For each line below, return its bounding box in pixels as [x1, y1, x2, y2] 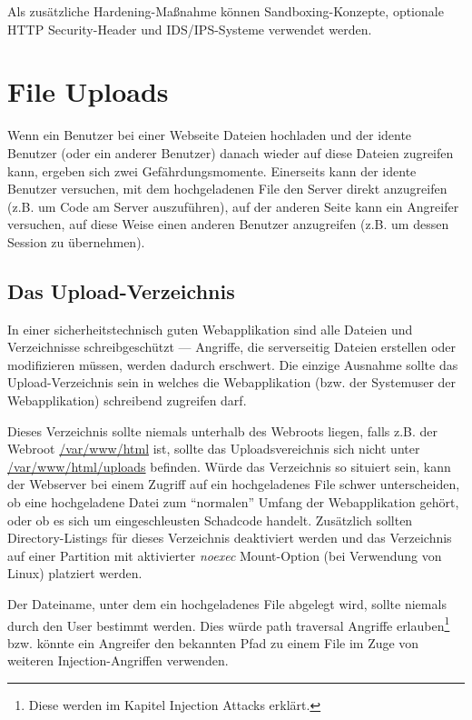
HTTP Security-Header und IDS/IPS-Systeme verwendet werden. [7, 19, 372, 38]
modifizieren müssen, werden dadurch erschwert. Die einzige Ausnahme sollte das [7, 355, 458, 374]
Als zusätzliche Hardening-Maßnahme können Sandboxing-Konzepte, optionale [7, 2, 444, 20]
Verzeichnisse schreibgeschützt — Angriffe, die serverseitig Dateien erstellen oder [7, 337, 457, 356]
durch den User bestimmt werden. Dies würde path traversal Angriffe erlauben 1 [7, 613, 450, 635]
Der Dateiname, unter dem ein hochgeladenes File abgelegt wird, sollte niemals [7, 594, 447, 613]
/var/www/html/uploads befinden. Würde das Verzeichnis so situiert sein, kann [7, 456, 451, 475]
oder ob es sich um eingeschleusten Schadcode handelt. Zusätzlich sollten [7, 510, 413, 529]
